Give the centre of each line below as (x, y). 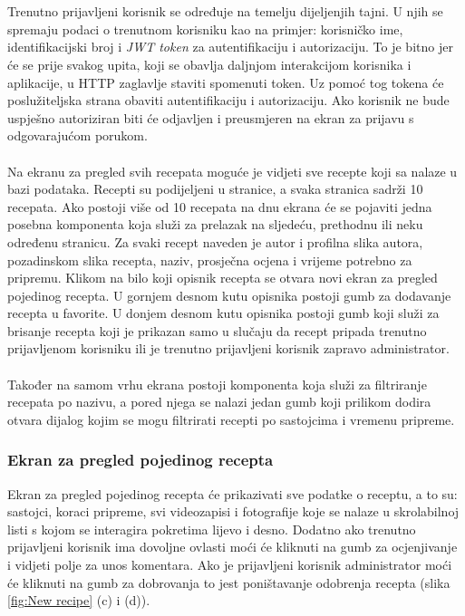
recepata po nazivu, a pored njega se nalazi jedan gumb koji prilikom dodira (219, 402)
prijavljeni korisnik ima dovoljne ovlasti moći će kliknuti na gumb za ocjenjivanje (232, 547)
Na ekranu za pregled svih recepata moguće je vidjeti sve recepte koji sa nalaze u (232, 171)
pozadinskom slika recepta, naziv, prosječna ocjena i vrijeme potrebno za (210, 260)
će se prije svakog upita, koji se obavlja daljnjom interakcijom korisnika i (209, 64)
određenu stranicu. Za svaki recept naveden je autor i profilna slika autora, (215, 241)
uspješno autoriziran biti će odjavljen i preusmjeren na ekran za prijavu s (211, 117)
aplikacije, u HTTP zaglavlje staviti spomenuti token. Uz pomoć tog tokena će (226, 82)
